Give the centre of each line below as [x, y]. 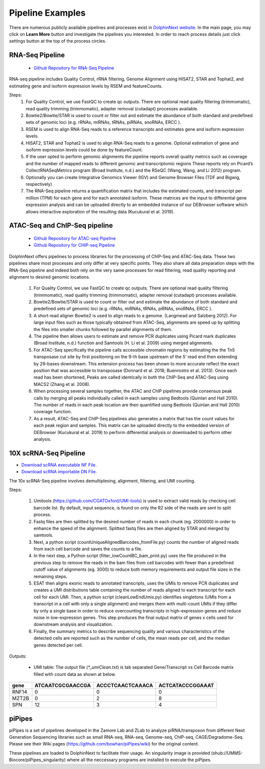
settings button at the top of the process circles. [58, 41]
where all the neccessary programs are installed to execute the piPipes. [139, 760]
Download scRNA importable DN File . [59, 472]
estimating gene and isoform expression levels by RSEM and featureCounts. [86, 86]
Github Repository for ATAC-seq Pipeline [75, 238]
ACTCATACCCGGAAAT [186, 686]
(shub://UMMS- [227, 753]
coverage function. [53, 411]
